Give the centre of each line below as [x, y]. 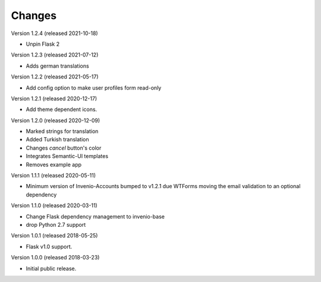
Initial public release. [51, 268]
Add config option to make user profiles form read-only [94, 88]
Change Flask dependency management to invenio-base [95, 216]
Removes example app [54, 164]
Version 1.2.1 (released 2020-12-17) [54, 99]
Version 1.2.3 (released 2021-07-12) [55, 55]
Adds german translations [57, 66]
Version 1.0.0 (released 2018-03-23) [55, 258]
